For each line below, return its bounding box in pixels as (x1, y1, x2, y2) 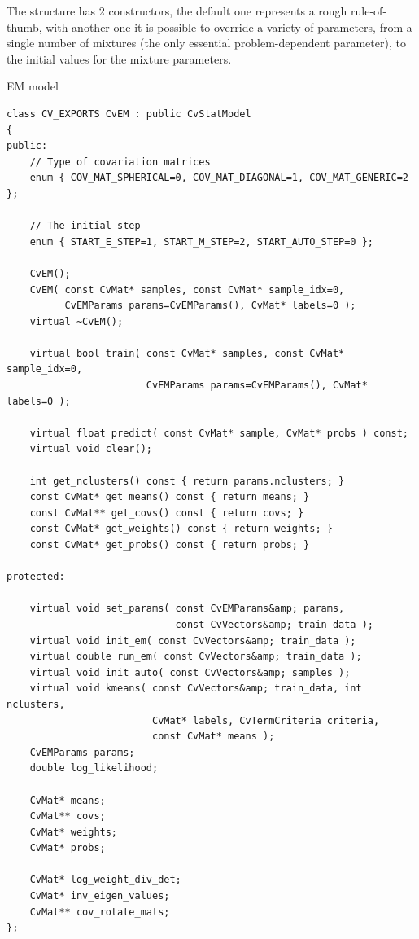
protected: (7, 571, 65, 583)
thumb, (7, 18, 42, 35)
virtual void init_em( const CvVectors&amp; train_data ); (29, 634, 356, 647)
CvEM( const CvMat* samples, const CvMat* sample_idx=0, (29, 283, 345, 296)
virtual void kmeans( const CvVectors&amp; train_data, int (29, 682, 362, 695)
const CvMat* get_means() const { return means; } (29, 491, 310, 503)
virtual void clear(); (29, 443, 152, 455)
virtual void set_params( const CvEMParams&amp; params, (29, 603, 345, 615)
